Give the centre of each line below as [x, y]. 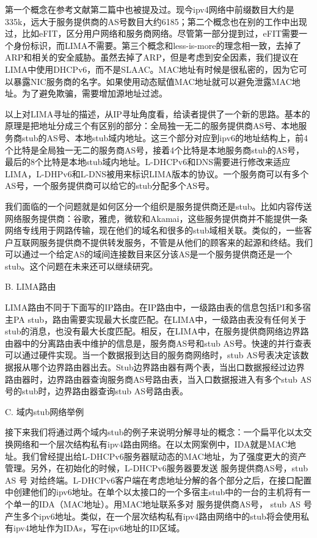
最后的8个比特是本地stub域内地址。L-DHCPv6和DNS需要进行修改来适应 [148, 162]
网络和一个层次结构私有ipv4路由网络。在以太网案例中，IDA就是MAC [150, 444]
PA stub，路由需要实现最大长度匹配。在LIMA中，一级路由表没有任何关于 [160, 319]
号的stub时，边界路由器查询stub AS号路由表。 [97, 391]
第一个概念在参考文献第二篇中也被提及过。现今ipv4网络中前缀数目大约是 [150, 9]
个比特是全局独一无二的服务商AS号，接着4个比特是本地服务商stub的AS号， [155, 149]
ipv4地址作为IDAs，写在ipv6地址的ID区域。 [99, 528]
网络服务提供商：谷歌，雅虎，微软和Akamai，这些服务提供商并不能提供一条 [156, 218]
